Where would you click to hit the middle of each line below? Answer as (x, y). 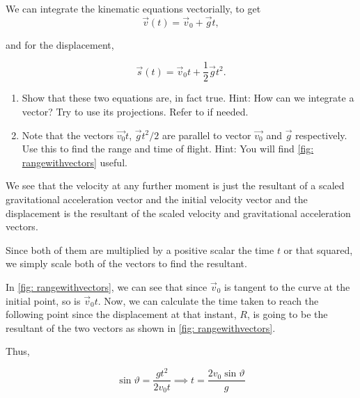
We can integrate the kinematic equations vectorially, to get (133, 8)
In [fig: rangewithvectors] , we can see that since (107, 287)
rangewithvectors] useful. (75, 162)
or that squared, (318, 249)
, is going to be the (287, 314)
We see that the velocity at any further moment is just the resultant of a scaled (175, 185)
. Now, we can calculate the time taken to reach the (208, 300)
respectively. (321, 135)
